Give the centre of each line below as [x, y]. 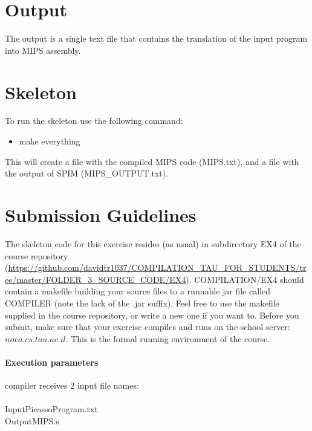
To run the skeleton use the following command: [94, 121]
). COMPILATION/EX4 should [245, 279]
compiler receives [36, 385]
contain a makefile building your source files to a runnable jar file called [138, 291]
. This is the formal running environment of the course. [168, 338]
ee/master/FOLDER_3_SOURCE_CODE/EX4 [96, 279]
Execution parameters [52, 362]
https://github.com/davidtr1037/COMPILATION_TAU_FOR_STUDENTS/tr [157, 267]
